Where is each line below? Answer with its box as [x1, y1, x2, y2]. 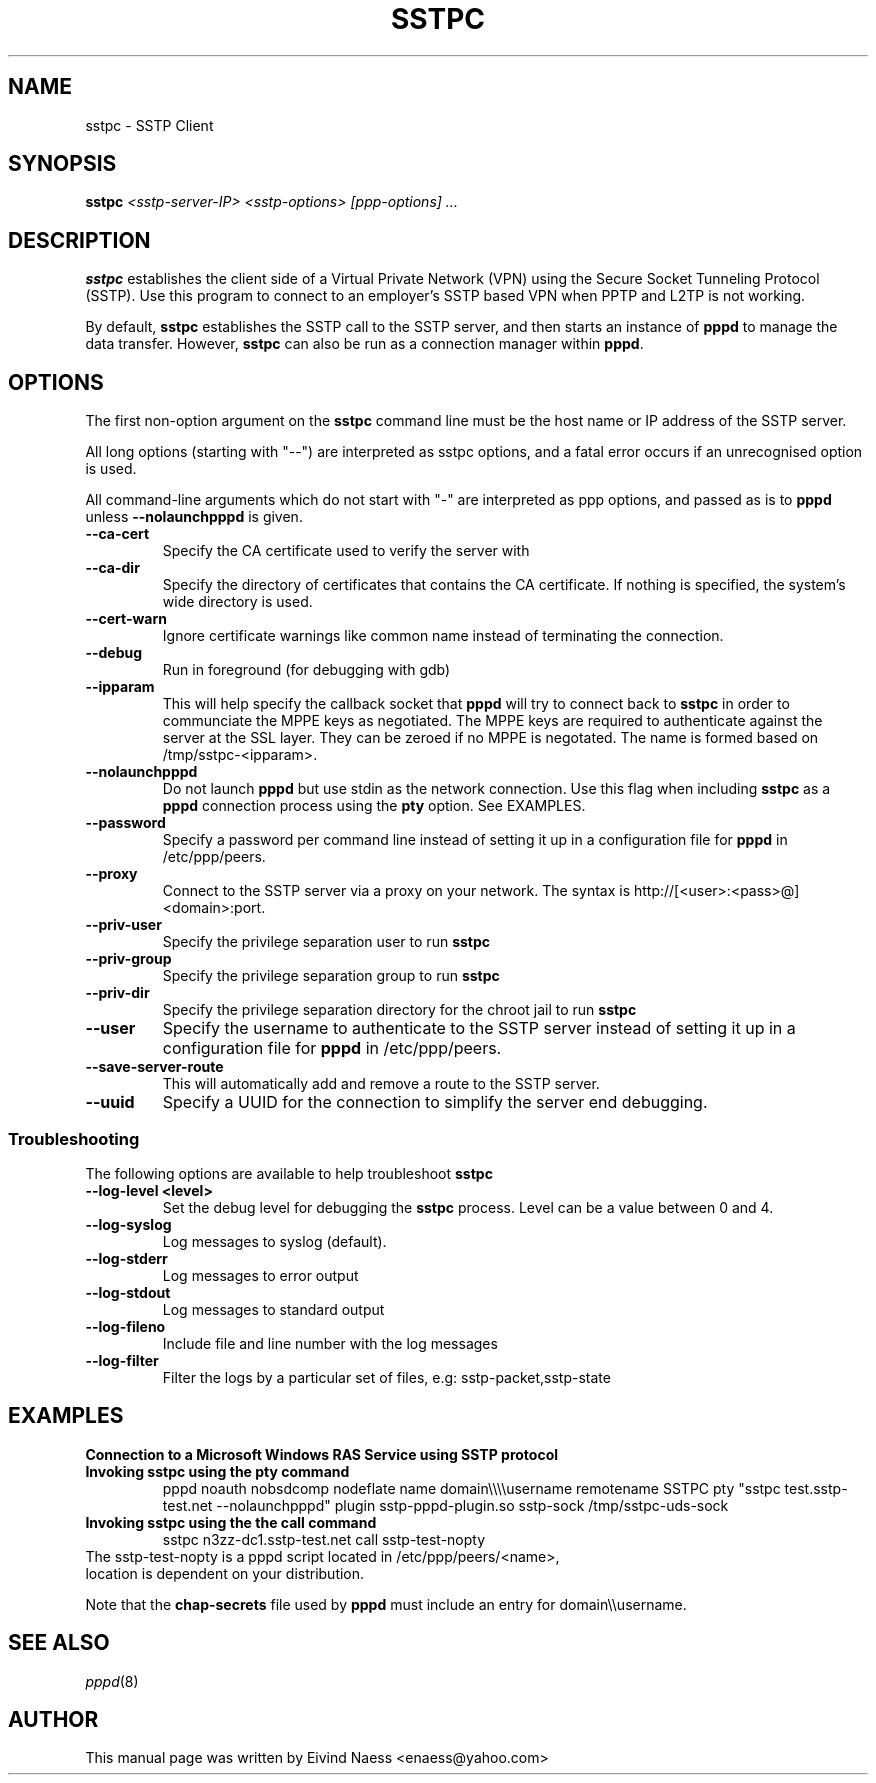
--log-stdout [85, 1283, 171, 1301]
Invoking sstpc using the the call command [85, 1513, 377, 1531]
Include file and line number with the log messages [162, 1334, 498, 1352]
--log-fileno [85, 1317, 166, 1335]
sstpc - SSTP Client [85, 116, 214, 134]
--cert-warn [85, 610, 167, 628]
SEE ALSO [8, 1630, 110, 1656]
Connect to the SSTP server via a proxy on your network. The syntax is [162, 882, 631, 900]
